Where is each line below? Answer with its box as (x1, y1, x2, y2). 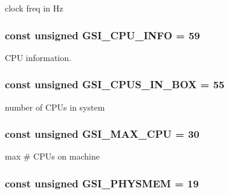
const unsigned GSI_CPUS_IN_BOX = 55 (5, 77, 225, 92)
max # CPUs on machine (5, 150, 100, 163)
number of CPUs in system (5, 100, 105, 113)
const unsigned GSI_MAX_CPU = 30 (5, 126, 200, 141)
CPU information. (5, 51, 71, 63)
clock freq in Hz (5, 2, 63, 14)
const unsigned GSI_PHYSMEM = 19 (5, 175, 199, 190)
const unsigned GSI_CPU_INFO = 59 (5, 27, 201, 42)
